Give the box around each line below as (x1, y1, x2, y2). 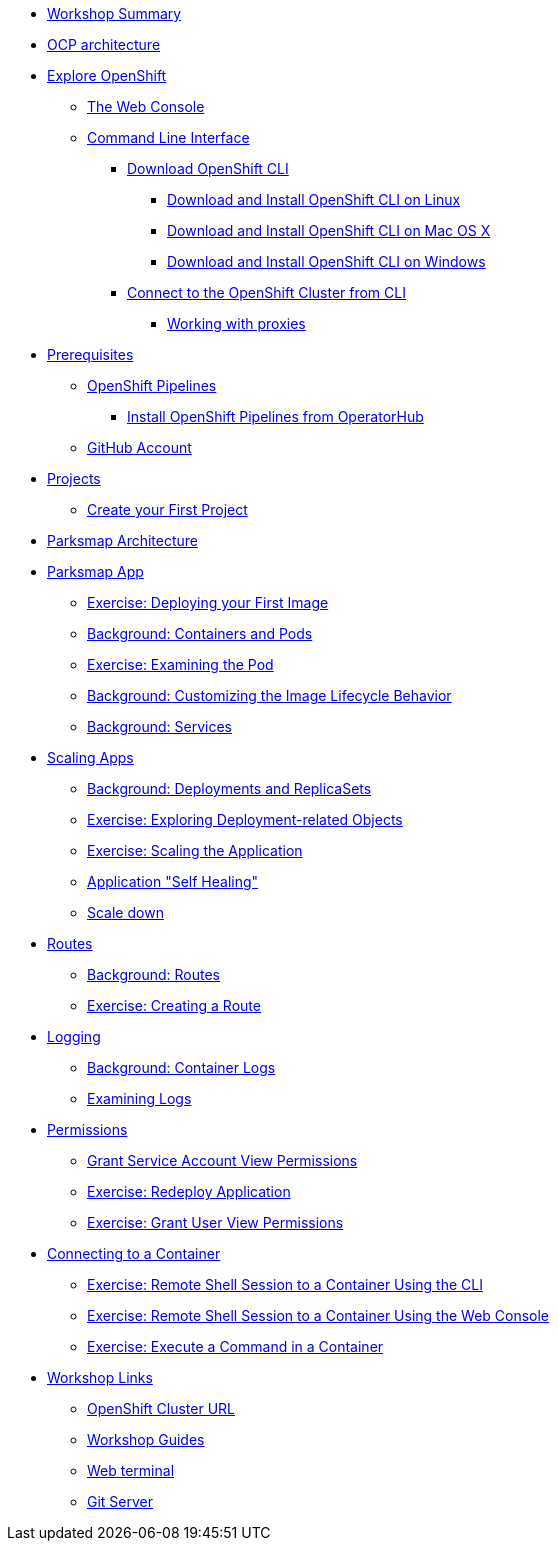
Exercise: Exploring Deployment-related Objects (87, 811, 403, 828)
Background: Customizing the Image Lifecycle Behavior (87, 687, 452, 704)
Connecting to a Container (47, 1245, 221, 1262)
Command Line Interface (87, 129, 250, 146)
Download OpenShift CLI (127, 160, 289, 177)
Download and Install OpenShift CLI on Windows (167, 253, 486, 270)
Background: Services (87, 718, 232, 735)
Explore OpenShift (47, 67, 167, 84)
